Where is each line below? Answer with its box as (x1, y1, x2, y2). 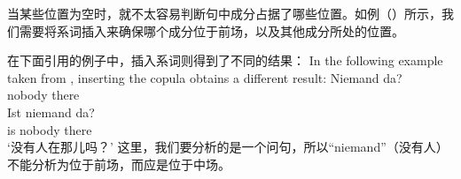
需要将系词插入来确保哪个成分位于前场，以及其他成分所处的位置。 (19, 21, 404, 40)
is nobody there (7, 120, 92, 138)
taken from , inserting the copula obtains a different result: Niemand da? (7, 68, 402, 86)
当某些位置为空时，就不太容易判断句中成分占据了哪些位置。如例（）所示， (7, 4, 441, 22)
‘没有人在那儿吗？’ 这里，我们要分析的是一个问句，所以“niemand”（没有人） (7, 138, 449, 156)
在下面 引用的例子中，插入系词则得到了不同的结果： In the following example (7, 51, 443, 70)
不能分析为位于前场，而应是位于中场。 (7, 154, 230, 173)
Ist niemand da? (7, 102, 95, 121)
